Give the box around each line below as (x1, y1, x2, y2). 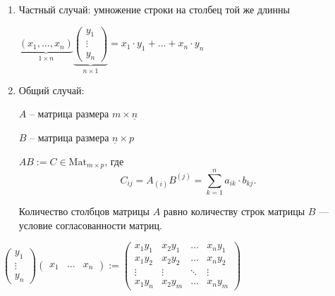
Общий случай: (18, 82, 85, 97)
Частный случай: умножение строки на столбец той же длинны (18, 2, 290, 16)
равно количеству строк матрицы (163, 204, 305, 219)
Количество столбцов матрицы (18, 204, 150, 219)
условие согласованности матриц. (18, 217, 162, 232)
